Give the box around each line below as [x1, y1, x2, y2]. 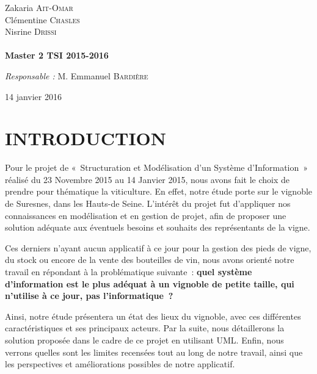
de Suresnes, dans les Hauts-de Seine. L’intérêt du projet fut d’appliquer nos [5, 197, 291, 210]
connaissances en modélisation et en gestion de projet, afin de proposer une [5, 209, 286, 221]
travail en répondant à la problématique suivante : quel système [5, 265, 252, 278]
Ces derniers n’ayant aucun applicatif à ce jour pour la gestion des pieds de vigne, [5, 241, 312, 254]
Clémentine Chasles [5, 13, 80, 26]
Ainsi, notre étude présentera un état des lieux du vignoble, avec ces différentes [5, 309, 301, 322]
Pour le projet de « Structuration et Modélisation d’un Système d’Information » [5, 161, 308, 174]
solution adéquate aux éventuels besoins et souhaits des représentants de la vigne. [5, 221, 310, 234]
